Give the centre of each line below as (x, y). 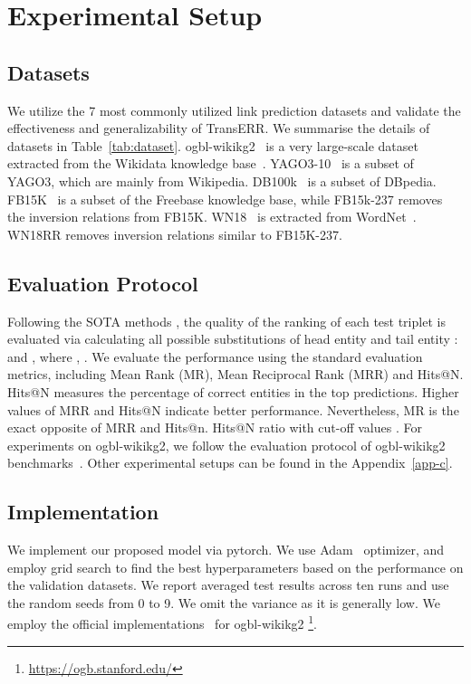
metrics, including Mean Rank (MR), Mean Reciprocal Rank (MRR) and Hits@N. (235, 374)
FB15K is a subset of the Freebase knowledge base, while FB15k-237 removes (225, 199)
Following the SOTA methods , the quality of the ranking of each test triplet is (226, 321)
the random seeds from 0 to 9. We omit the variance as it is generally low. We (224, 602)
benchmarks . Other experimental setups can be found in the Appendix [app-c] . (230, 463)
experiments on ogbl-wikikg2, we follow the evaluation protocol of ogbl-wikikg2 (226, 445)
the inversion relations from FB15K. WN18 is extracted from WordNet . (212, 217)
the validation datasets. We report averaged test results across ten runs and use (228, 585)
